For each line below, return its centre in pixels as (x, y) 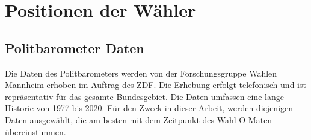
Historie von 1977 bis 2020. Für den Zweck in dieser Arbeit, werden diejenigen (149, 108)
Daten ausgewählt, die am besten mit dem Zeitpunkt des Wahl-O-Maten (139, 119)
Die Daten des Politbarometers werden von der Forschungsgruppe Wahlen (141, 73)
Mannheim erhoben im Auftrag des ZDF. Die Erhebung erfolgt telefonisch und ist (155, 85)
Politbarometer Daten (75, 48)
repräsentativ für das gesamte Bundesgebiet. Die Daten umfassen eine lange (144, 96)
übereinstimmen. (35, 131)
